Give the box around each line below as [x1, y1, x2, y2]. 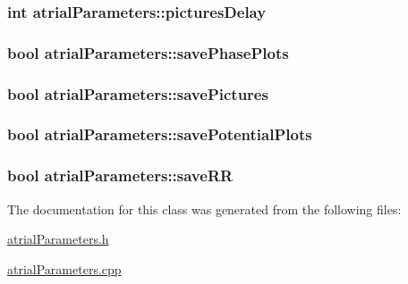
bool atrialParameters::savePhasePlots [7, 41, 289, 63]
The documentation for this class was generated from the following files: [7, 199, 402, 218]
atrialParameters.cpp [7, 259, 122, 278]
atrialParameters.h [7, 230, 109, 248]
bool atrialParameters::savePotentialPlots [7, 123, 312, 146]
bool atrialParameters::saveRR [7, 164, 234, 187]
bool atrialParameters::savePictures [7, 82, 268, 104]
